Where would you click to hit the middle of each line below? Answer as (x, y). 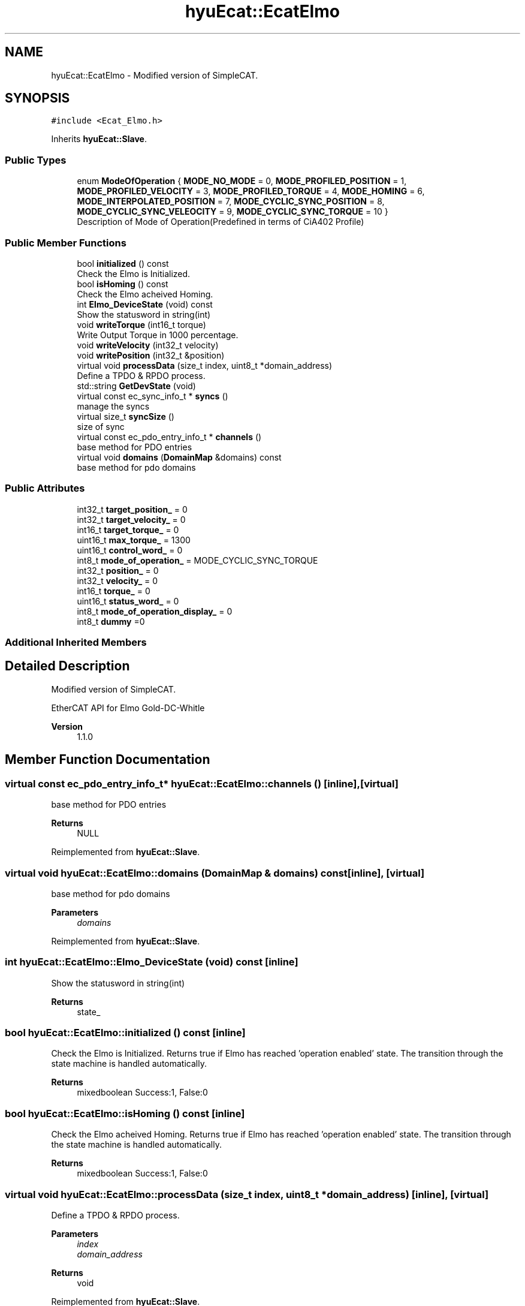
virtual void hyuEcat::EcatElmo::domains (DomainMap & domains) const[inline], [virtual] (215, 873)
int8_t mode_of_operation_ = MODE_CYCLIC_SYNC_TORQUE (197, 560)
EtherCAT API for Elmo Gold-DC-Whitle (128, 708)
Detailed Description (67, 666)
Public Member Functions (66, 243)
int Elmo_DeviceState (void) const (145, 304)
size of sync (101, 426)
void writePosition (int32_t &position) (151, 355)
